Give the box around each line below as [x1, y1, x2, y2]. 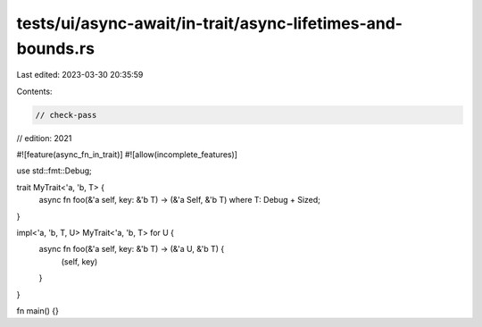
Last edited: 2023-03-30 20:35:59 [16, 70, 144, 80]
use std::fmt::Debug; [16, 165, 93, 176]
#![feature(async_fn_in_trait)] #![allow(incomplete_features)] [16, 149, 238, 160]
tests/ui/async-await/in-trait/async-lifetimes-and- [16, 13, 403, 33]
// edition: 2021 [16, 132, 72, 143]
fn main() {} [16, 306, 60, 316]
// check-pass [35, 110, 97, 120]
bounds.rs [16, 38, 96, 58]
